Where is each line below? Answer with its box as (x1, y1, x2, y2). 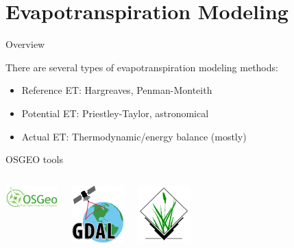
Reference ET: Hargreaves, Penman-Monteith (21, 83, 212, 97)
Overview (5, 37, 45, 51)
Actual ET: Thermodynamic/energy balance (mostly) (21, 129, 247, 143)
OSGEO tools (5, 152, 63, 166)
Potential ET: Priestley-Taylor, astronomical (21, 106, 209, 120)
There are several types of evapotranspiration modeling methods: (5, 60, 278, 74)
